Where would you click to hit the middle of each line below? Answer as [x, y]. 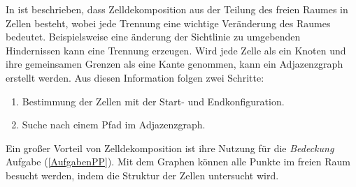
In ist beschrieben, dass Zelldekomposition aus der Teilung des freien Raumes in [177, 9]
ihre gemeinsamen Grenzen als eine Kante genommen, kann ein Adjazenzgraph [175, 64]
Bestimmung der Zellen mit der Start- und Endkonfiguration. [153, 101]
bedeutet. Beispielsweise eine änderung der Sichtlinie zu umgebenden [153, 37]
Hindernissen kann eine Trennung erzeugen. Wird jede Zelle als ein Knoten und [176, 50]
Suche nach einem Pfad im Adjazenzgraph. [114, 125]
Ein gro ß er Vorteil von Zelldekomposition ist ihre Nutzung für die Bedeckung [170, 148]
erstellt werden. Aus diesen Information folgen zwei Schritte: [135, 77]
